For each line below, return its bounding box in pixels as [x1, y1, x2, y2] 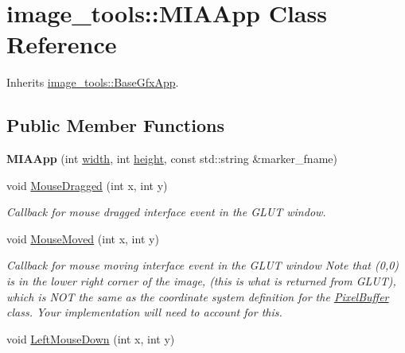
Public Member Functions [6, 113, 224, 138]
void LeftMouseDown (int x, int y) [6, 330, 175, 347]
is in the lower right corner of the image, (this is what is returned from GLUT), [6, 273, 396, 289]
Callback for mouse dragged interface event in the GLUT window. [6, 204, 326, 220]
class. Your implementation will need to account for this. [6, 304, 282, 320]
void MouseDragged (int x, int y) [6, 176, 168, 193]
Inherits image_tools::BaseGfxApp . [6, 74, 179, 91]
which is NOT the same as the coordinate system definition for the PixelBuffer [6, 288, 389, 305]
